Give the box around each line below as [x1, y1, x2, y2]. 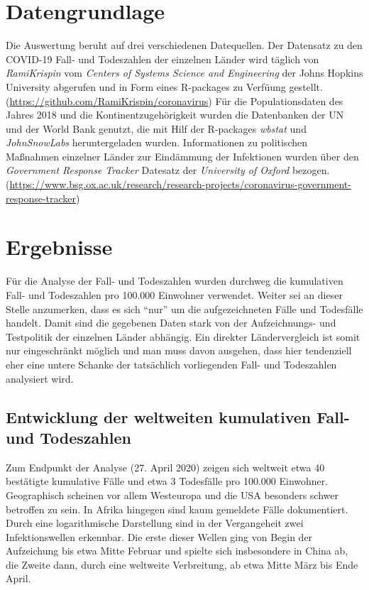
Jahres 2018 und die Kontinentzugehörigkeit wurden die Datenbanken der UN [6, 107, 344, 122]
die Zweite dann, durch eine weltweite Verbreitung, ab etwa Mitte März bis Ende [6, 557, 358, 572]
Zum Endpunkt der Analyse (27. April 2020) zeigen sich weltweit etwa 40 [6, 459, 325, 474]
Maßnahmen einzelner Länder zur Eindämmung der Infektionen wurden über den [6, 148, 359, 163]
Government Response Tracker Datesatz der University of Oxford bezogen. [6, 163, 330, 177]
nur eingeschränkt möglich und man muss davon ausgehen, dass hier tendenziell [6, 343, 352, 358]
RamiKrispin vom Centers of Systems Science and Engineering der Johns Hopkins [6, 65, 363, 80]
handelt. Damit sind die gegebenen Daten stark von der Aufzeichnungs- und [6, 315, 336, 330]
